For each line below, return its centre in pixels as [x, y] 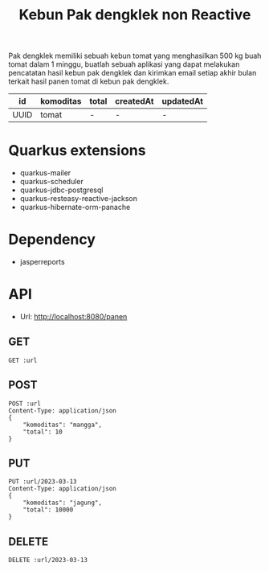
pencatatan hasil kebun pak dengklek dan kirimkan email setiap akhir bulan [132, 73]
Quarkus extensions [77, 151]
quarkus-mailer [45, 173]
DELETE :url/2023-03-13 [48, 561]
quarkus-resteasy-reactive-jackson [79, 199]
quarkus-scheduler [52, 182]
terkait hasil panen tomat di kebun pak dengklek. [89, 81]
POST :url [25, 404]
